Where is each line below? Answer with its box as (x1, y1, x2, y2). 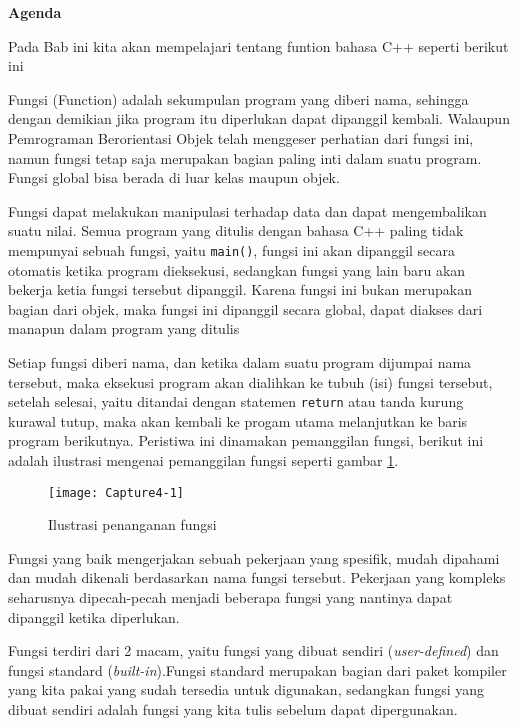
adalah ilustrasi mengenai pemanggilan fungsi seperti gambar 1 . (8, 450, 399, 470)
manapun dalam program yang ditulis (8, 318, 240, 339)
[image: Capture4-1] (48, 485, 185, 500)
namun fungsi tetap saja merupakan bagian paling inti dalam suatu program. (8, 147, 482, 168)
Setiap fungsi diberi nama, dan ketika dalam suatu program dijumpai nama (8, 351, 472, 372)
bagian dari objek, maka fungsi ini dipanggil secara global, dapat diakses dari (8, 298, 483, 319)
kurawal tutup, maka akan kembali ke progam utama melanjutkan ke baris (8, 410, 468, 431)
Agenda (8, 2, 62, 22)
